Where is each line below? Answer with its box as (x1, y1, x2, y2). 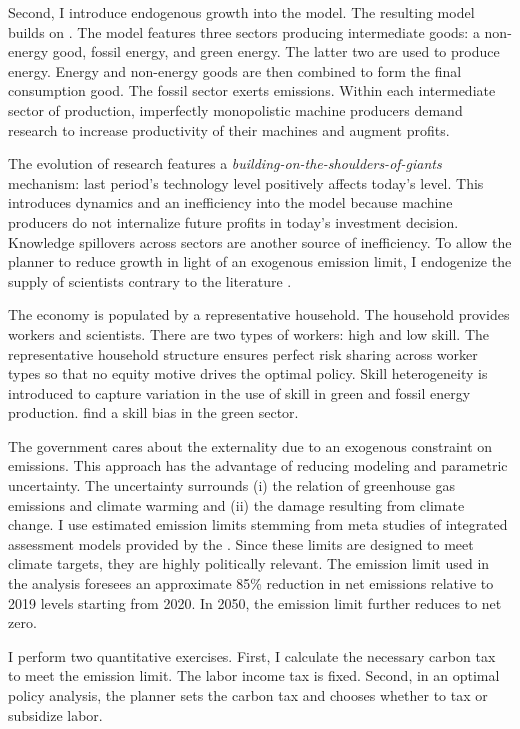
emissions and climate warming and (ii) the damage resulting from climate (8, 494, 465, 515)
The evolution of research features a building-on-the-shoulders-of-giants (8, 153, 442, 174)
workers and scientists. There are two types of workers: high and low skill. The (8, 323, 489, 344)
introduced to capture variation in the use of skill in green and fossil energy (8, 382, 471, 403)
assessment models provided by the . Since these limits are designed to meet (8, 533, 474, 554)
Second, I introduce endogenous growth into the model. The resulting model (8, 2, 475, 22)
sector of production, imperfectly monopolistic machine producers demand (8, 99, 463, 120)
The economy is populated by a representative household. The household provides (8, 304, 510, 325)
